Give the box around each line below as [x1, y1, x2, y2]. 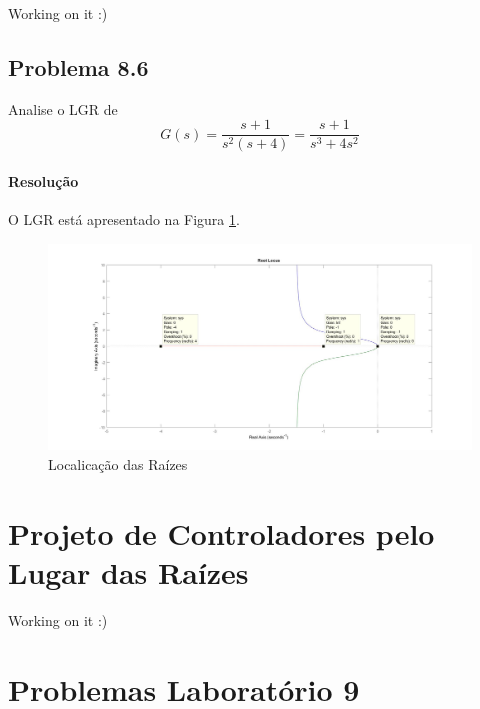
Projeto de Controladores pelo [8, 512, 435, 553]
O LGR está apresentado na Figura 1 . [8, 209, 240, 230]
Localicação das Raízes [48, 454, 188, 475]
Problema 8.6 [8, 51, 149, 82]
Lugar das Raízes [8, 552, 249, 593]
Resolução [8, 171, 79, 192]
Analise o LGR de [8, 98, 118, 119]
